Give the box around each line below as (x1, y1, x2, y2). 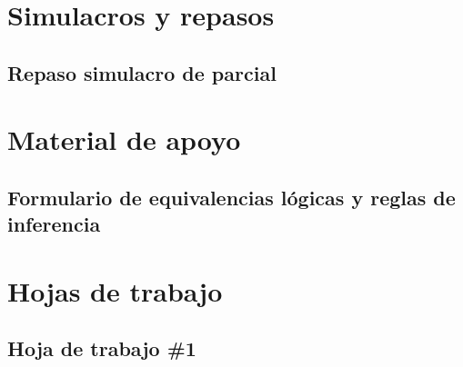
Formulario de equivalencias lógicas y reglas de (7, 183, 456, 211)
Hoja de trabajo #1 (7, 334, 196, 362)
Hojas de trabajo (7, 272, 223, 309)
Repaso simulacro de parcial (7, 58, 277, 86)
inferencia (7, 210, 101, 238)
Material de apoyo (7, 121, 241, 158)
